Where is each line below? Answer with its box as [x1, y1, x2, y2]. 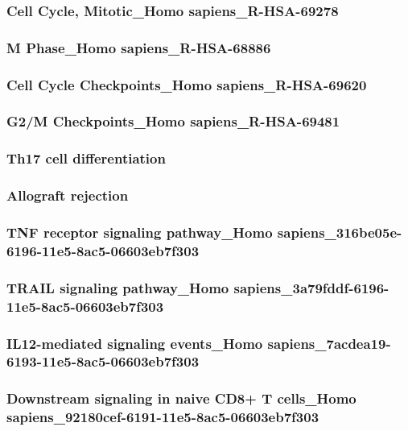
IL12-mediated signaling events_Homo [6, 333, 263, 353]
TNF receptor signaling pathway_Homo [6, 222, 273, 242]
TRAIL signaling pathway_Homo [6, 277, 229, 297]
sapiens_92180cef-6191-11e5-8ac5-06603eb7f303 [6, 407, 319, 427]
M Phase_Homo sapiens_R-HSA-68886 [6, 37, 271, 57]
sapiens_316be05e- [277, 222, 402, 242]
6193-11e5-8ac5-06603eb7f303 [6, 351, 200, 371]
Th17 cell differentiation [6, 148, 166, 168]
